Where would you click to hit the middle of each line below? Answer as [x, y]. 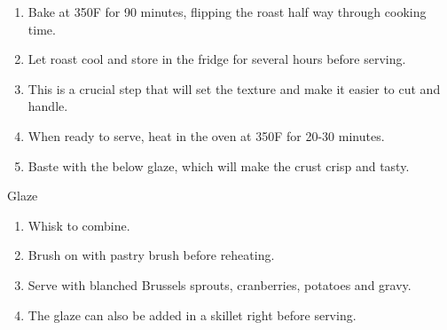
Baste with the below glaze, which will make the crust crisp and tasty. [219, 165]
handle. [48, 106]
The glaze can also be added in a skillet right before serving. [192, 314]
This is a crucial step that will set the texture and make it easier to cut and [234, 88]
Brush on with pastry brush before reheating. [151, 255]
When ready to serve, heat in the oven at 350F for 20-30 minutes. [206, 135]
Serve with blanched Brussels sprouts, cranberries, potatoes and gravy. [220, 284]
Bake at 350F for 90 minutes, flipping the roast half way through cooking [227, 12]
